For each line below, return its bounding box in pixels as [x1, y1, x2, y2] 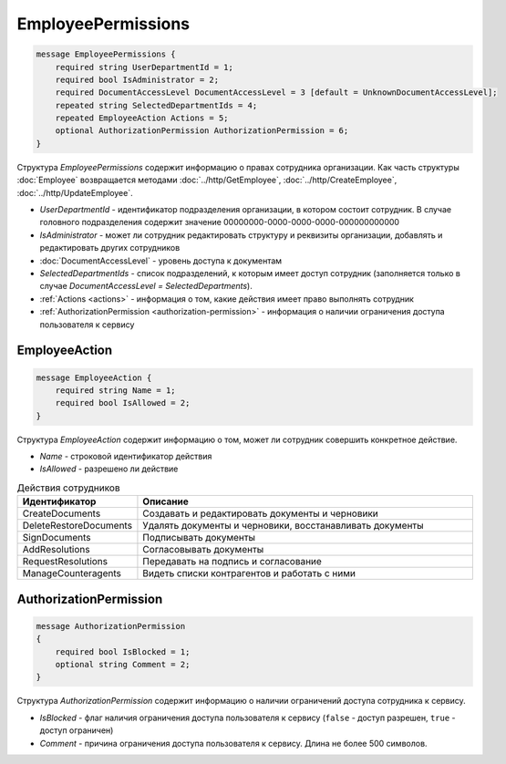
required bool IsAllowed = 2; [55, 397, 191, 408]
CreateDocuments [22, 507, 101, 520]
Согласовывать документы [142, 543, 264, 556]
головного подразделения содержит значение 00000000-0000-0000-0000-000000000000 [39, 217, 400, 228]
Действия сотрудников [16, 481, 120, 494]
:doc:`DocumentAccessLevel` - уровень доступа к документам [39, 255, 283, 266]
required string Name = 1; [55, 385, 177, 396]
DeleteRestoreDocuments [22, 520, 132, 532]
